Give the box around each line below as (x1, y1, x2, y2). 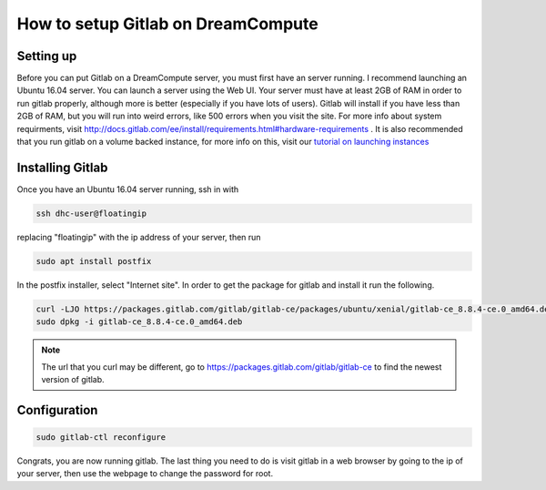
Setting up (16, 48, 77, 64)
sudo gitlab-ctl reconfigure (35, 433, 167, 442)
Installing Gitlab (16, 159, 108, 175)
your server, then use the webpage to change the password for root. (16, 468, 273, 479)
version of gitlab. (41, 374, 105, 384)
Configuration (16, 402, 98, 418)
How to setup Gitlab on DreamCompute (16, 14, 318, 34)
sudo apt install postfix (35, 256, 152, 266)
